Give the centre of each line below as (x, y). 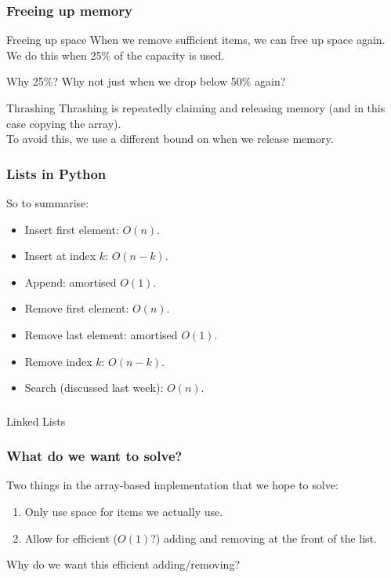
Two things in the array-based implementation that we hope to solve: (172, 485)
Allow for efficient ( (71, 538)
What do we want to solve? (94, 456)
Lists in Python (56, 173)
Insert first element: (72, 229)
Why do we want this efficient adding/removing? (123, 564)
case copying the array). (64, 123)
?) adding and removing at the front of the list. (264, 538)
